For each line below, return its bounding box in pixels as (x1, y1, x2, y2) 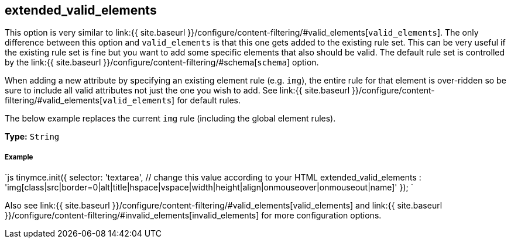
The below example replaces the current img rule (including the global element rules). (5, 113, 336, 124)
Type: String (5, 131, 60, 142)
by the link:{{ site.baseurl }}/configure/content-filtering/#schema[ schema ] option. (5, 57, 319, 68)
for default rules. (177, 95, 241, 106)
